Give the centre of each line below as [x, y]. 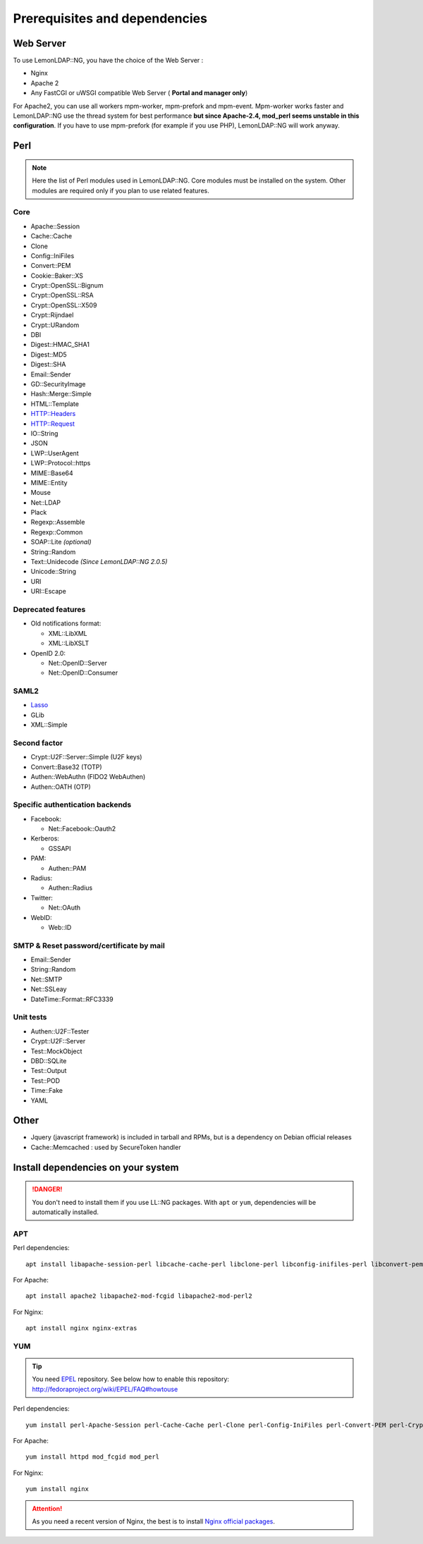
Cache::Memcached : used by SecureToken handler [106, 1147]
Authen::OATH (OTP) [61, 787]
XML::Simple [49, 725]
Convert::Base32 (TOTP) [66, 767]
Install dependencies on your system [96, 1167]
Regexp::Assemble [58, 522]
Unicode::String [54, 572]
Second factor [38, 742]
